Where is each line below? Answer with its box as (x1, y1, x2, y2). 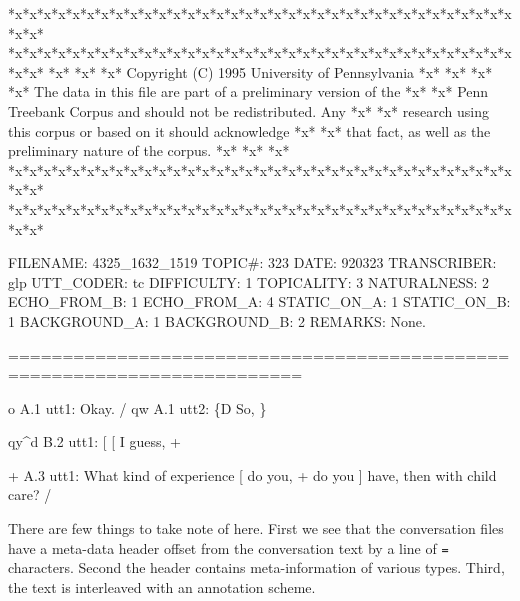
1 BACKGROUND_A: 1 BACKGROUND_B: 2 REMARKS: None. (8, 310, 426, 331)
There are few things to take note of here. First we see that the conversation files (8, 518, 504, 539)
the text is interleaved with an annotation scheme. (8, 576, 316, 597)
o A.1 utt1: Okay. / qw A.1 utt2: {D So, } (8, 397, 267, 418)
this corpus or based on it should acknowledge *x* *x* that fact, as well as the (8, 120, 491, 141)
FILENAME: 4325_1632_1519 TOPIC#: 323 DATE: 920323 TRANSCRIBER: (8, 252, 497, 273)
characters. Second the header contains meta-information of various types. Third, (8, 557, 505, 578)
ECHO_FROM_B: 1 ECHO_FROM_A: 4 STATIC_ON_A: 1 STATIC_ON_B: (8, 291, 511, 312)
